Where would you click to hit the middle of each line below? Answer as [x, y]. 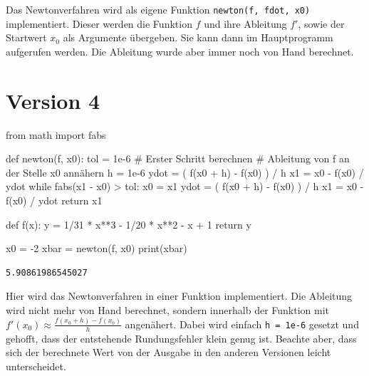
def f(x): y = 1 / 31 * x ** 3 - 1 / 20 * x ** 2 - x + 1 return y [129, 224]
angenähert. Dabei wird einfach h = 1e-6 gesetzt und [242, 324]
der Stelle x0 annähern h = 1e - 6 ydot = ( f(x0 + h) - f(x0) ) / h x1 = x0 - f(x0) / [185, 172]
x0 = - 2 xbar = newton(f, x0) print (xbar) [97, 248]
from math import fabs [56, 134]
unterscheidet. [36, 366]
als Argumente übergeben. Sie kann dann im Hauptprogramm [198, 37]
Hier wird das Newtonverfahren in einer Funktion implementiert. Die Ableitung [179, 296]
